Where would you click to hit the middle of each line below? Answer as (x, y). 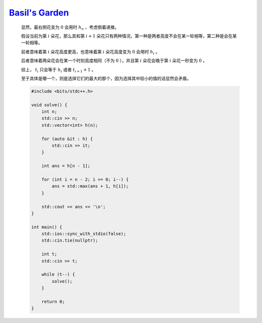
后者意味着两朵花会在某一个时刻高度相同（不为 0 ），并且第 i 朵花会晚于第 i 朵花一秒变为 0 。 (114, 61)
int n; (49, 112)
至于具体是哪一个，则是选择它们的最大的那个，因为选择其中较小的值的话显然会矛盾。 (106, 78)
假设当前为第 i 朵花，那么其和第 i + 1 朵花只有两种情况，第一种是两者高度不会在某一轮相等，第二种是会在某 (129, 36)
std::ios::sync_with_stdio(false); (84, 234)
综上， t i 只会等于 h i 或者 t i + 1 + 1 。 (59, 70)
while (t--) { (58, 275)
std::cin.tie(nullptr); (70, 241)
